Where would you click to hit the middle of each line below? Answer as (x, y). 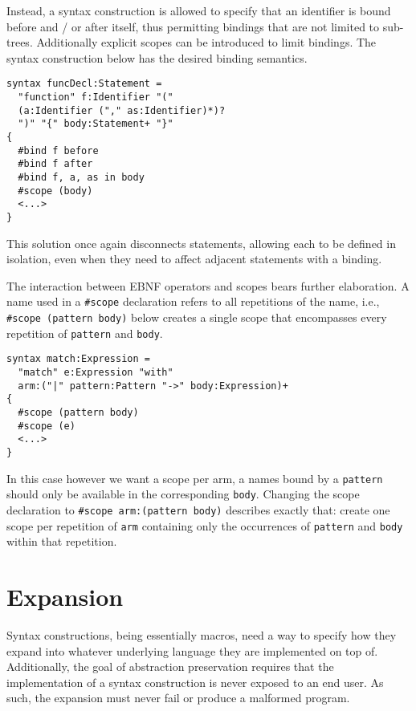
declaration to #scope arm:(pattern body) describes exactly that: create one (198, 509)
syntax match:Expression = (78, 359)
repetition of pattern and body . (85, 333)
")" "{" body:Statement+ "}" (96, 124)
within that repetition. (62, 541)
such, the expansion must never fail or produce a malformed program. (178, 698)
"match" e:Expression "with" (96, 372)
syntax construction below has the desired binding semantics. (157, 57)
